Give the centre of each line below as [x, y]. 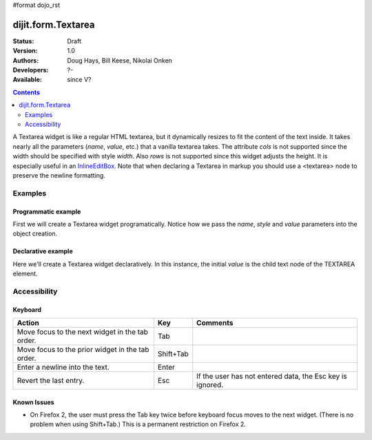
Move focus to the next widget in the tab [82, 332]
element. [25, 274]
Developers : [31, 70]
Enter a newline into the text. [63, 367]
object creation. [35, 233]
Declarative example [43, 251]
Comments [215, 323]
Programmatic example [47, 211]
